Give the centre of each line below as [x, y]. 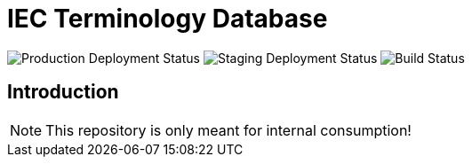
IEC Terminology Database [168, 19]
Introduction [63, 92]
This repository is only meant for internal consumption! [228, 130]
